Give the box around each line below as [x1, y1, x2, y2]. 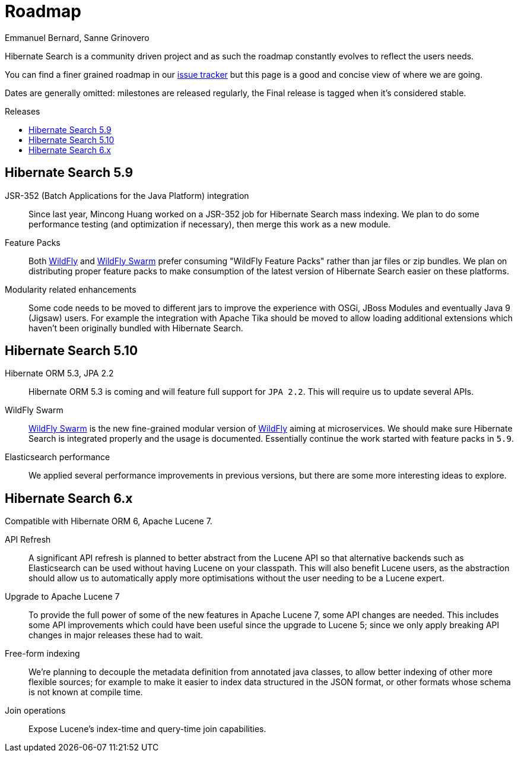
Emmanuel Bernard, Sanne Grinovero [5, 32, 150, 43]
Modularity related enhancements [5, 284, 136, 294]
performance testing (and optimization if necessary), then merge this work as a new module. [28, 218, 391, 229]
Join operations [5, 705, 66, 716]
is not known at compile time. [28, 687, 143, 698]
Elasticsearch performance [5, 452, 110, 463]
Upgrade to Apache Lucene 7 [5, 591, 120, 602]
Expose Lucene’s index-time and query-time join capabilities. [28, 724, 266, 734]
